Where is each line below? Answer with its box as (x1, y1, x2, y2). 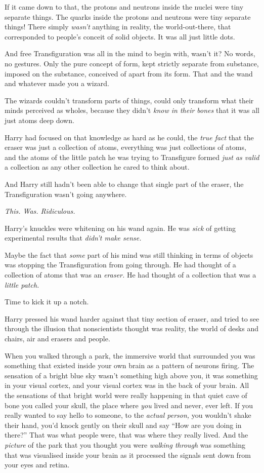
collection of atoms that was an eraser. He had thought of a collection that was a (5, 269, 256, 280)
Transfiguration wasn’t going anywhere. (5, 188, 127, 199)
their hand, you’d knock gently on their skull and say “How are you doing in (5, 419, 242, 430)
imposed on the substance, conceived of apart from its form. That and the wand (5, 68, 253, 78)
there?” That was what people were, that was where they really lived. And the (5, 429, 248, 440)
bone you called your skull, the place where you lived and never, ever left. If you (5, 400, 253, 410)
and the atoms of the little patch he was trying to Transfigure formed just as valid (5, 151, 259, 162)
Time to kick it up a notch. (5, 296, 89, 307)
